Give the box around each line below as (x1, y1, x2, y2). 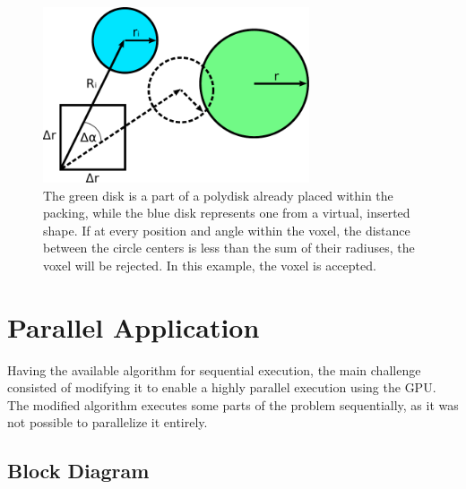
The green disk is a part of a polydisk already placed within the (43, 185, 393, 204)
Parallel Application (7, 308, 260, 345)
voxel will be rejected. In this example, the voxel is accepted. (43, 255, 376, 274)
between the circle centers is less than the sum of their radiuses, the (43, 238, 415, 257)
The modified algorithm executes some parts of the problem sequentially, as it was (7, 395, 459, 414)
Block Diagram (7, 457, 150, 485)
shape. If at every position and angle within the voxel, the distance (43, 220, 410, 239)
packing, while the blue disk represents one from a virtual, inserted (43, 203, 410, 222)
